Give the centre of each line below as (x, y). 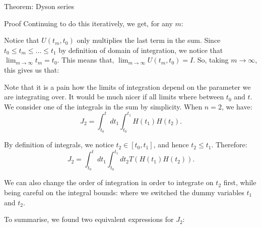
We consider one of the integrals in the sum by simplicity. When (103, 106)
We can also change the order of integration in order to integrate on (109, 182)
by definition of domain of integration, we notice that (141, 50)
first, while (240, 182)
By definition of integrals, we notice (59, 145)
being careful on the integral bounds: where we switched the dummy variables (124, 192)
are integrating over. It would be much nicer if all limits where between (114, 97)
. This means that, (86, 60)
